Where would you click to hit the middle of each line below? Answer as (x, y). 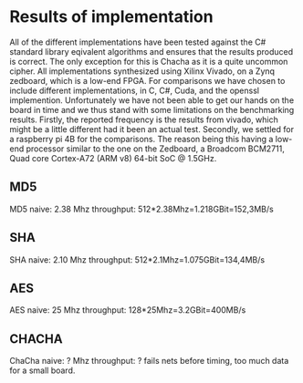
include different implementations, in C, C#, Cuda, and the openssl (135, 90)
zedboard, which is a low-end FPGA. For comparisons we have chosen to (147, 80)
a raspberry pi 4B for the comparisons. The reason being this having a (141, 139)
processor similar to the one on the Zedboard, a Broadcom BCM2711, (156, 149)
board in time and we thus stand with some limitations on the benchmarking (152, 109)
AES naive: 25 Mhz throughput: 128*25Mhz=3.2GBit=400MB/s (128, 310)
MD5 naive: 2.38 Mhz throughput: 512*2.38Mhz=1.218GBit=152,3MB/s (141, 209)
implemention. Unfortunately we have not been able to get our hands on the (152, 100)
